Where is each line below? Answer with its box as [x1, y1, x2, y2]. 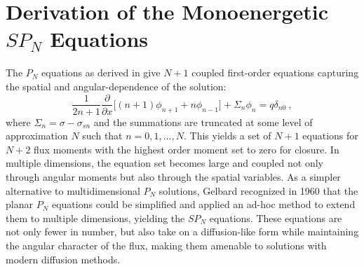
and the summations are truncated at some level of [93, 114, 313, 129]
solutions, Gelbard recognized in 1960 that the [159, 183, 358, 198]
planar [6, 197, 33, 212]
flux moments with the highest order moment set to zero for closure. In [34, 142, 339, 156]
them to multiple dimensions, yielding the [6, 210, 185, 225]
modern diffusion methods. [6, 251, 121, 266]
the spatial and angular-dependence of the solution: [6, 78, 227, 93]
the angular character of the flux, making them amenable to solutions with [6, 237, 327, 252]
